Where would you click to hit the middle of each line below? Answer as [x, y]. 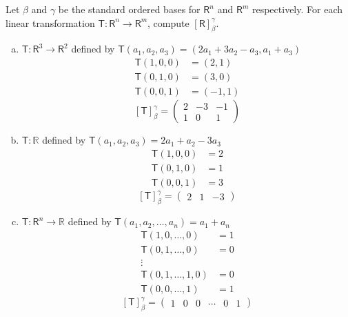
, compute [168, 22]
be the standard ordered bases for [129, 9]
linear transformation [50, 22]
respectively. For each [297, 9]
